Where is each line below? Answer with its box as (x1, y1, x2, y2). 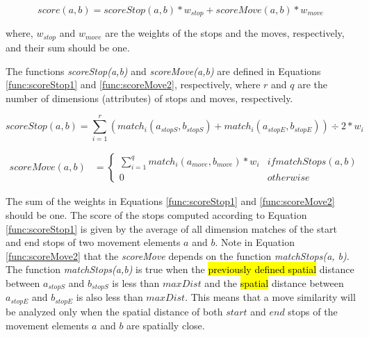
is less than (112, 276, 160, 290)
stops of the (288, 304, 338, 318)
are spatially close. (126, 318, 205, 332)
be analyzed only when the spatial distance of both (6, 304, 223, 318)
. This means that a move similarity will (185, 290, 356, 304)
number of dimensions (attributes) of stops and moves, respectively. (6, 90, 293, 105)
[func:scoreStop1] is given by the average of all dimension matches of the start (6, 221, 337, 236)
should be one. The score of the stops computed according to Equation (6, 208, 307, 222)
